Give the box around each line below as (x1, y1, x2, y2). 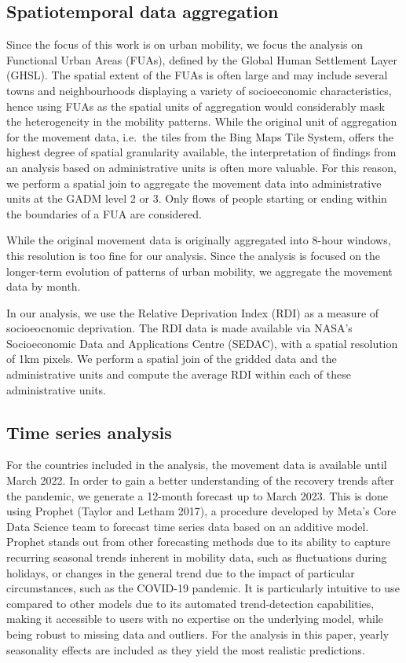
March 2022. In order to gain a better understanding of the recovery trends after (6, 472, 394, 489)
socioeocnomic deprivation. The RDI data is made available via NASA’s (6, 320, 353, 336)
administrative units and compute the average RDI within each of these (6, 366, 351, 383)
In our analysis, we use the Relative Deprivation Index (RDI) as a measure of (6, 304, 379, 321)
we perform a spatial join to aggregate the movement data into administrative (6, 174, 382, 191)
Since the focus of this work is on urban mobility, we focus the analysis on (6, 36, 363, 53)
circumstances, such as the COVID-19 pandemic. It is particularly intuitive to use (6, 580, 400, 596)
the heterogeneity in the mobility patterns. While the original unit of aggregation (6, 113, 397, 130)
